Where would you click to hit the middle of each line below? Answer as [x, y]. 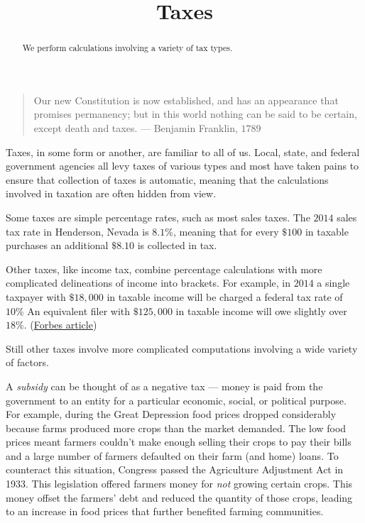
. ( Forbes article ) [60, 325]
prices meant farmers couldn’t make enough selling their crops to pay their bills [179, 442]
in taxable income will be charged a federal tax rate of [225, 296]
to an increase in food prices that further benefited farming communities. [165, 511]
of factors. [27, 362]
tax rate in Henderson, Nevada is [77, 231]
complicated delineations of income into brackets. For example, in [148, 283]
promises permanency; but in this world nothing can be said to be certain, [195, 114]
